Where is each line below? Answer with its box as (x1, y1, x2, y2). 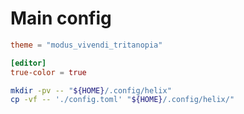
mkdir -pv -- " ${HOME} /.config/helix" (10, 85, 172, 96)
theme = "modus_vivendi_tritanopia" (10, 40, 163, 50)
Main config (10, 7, 112, 30)
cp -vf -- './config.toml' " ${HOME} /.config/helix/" (10, 95, 235, 105)
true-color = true (10, 67, 87, 77)
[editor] (10, 58, 47, 68)
